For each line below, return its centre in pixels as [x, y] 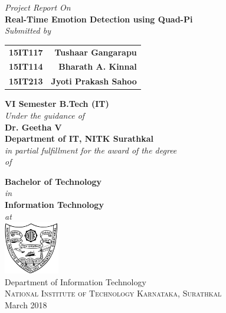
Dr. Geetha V [33, 127]
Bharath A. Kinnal [98, 66]
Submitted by [28, 30]
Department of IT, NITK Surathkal [79, 138]
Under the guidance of [45, 115]
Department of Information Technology [76, 281]
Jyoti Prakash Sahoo [94, 81]
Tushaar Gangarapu [96, 52]
